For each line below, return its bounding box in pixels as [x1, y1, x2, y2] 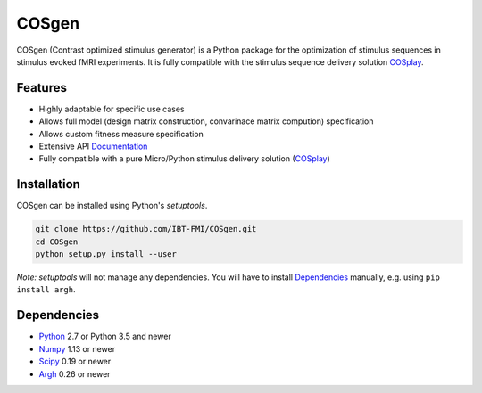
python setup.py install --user [35, 250, 178, 259]
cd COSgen [35, 236, 79, 247]
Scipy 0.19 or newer [38, 356, 112, 367]
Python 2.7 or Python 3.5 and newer [38, 331, 171, 342]
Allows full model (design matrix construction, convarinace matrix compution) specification [38, 116, 374, 127]
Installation [16, 176, 80, 192]
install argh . [16, 284, 76, 295]
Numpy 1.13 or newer [38, 343, 116, 354]
